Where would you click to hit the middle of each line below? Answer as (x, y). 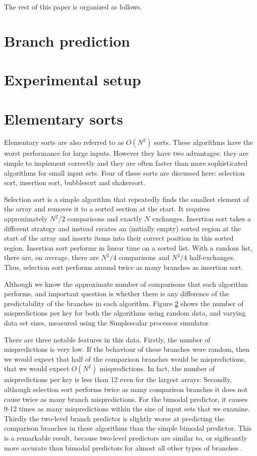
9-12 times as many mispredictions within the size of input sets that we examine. (127, 409)
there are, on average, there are (52, 257)
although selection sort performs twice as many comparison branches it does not (126, 389)
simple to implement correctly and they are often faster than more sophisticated (126, 163)
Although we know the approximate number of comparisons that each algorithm (126, 284)
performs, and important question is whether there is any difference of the (117, 293)
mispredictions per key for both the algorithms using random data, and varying (125, 313)
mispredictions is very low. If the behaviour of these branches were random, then (127, 349)
